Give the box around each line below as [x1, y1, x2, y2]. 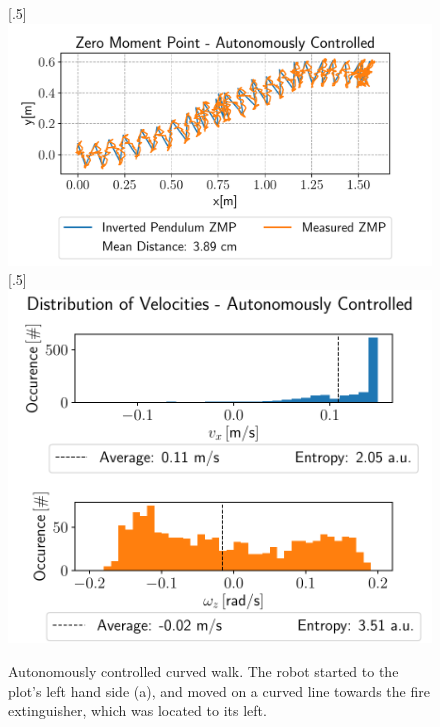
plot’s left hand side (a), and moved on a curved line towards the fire [8, 680, 430, 701]
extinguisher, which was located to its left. [8, 700, 267, 721]
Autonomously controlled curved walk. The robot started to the [8, 660, 399, 681]
